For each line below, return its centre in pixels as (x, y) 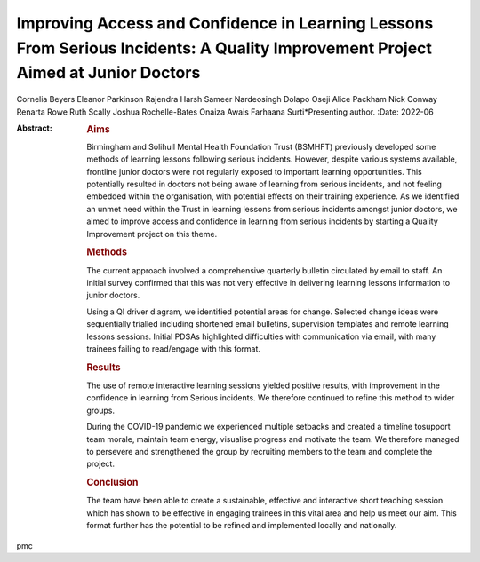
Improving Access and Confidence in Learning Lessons (225, 23)
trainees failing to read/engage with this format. (174, 348)
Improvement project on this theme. (152, 234)
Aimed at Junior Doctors (108, 73)
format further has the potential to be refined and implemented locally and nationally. (242, 526)
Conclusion (112, 482)
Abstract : (34, 128)
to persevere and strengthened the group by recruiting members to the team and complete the (260, 451)
